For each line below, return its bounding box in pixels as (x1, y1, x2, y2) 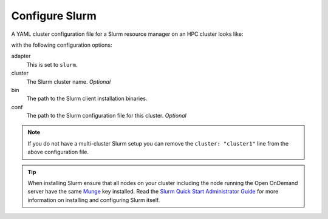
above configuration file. (27, 149, 89, 156)
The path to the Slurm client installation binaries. (26, 95, 148, 103)
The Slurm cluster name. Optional (26, 78, 111, 85)
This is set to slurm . (26, 61, 78, 68)
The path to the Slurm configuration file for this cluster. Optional (26, 112, 186, 120)
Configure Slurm (11, 9, 97, 22)
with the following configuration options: (11, 41, 112, 49)
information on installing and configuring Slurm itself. (27, 196, 160, 203)
